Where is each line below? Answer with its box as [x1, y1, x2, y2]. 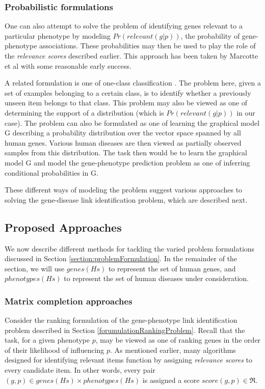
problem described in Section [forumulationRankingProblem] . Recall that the [5, 324, 245, 335]
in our [236, 107, 255, 118]
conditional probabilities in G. [5, 167, 98, 178]
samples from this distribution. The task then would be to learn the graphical [5, 147, 247, 158]
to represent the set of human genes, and [108, 263, 236, 273]
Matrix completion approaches [5, 294, 132, 307]
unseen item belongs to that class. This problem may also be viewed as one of [5, 97, 248, 108]
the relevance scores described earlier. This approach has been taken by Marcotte [5, 50, 258, 61]
